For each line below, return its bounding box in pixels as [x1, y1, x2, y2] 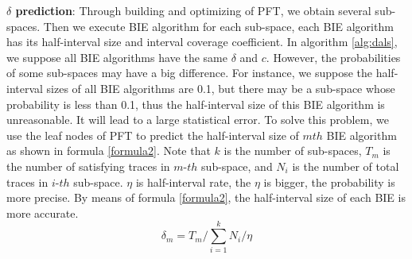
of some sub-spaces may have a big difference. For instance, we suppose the [6, 64, 373, 81]
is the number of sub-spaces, [223, 142, 362, 159]
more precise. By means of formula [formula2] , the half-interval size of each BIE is [6, 189, 406, 206]
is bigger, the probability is [263, 173, 395, 190]
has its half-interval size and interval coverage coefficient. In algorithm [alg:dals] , [6, 33, 398, 50]
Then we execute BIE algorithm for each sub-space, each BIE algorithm [43, 17, 394, 34]
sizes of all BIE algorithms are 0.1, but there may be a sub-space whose [46, 79, 395, 96]
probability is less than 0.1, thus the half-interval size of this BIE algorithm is [6, 95, 385, 112]
